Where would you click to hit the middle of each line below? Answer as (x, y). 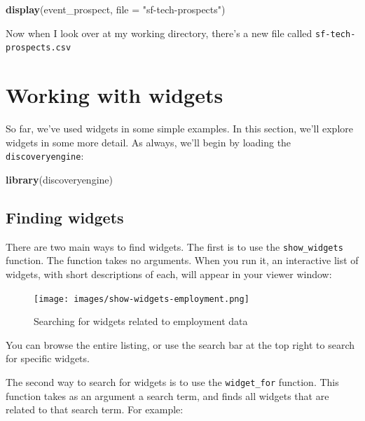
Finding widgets (65, 217)
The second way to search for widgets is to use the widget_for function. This (172, 381)
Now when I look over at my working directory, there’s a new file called (159, 33)
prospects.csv (39, 48)
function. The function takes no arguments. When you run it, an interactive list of (182, 260)
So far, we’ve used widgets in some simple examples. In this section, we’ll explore (179, 129)
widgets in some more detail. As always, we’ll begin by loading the (149, 142)
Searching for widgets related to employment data (141, 321)
